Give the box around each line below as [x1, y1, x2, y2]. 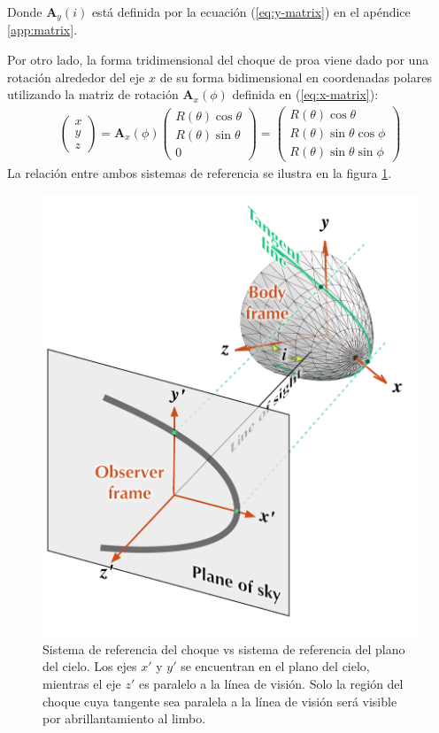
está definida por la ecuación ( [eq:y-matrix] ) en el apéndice [91, 3, 411, 20]
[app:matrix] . [7, 20, 78, 39]
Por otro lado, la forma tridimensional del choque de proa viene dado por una [7, 50, 429, 69]
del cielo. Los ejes [42, 657, 137, 675]
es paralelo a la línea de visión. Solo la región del [138, 675, 404, 693]
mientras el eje [42, 675, 121, 693]
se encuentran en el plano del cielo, [181, 657, 370, 675]
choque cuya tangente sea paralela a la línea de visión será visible [42, 691, 397, 710]
